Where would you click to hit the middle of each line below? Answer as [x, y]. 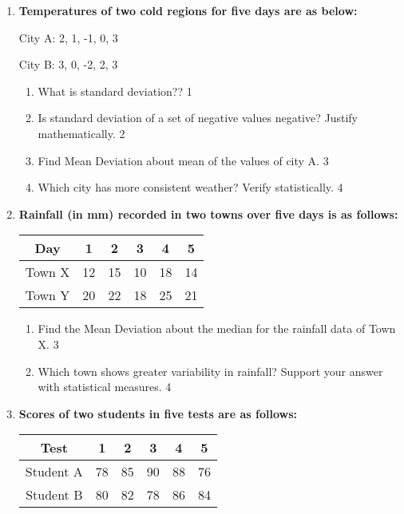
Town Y [48, 295]
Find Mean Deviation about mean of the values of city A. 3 [183, 160]
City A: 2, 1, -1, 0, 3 [68, 37]
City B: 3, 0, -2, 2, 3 [68, 64]
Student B [54, 495]
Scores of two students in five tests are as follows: [158, 413]
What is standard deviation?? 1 [115, 91]
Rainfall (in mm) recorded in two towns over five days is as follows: [208, 214]
